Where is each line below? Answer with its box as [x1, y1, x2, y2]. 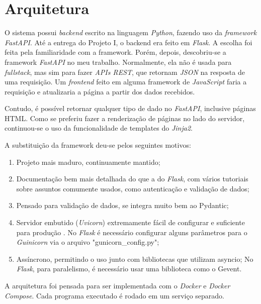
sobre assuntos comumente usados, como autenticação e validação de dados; [16, 183, 249, 193]
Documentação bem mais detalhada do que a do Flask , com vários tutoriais [16, 173, 248, 184]
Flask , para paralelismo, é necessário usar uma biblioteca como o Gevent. [16, 263, 242, 274]
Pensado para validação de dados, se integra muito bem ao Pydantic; [16, 200, 229, 211]
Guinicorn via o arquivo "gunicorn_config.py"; [16, 237, 159, 247]
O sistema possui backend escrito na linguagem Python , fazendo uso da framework [5, 27, 257, 38]
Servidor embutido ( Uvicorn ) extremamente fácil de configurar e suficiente [16, 217, 245, 228]
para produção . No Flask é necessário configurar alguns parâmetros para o [16, 227, 247, 237]
